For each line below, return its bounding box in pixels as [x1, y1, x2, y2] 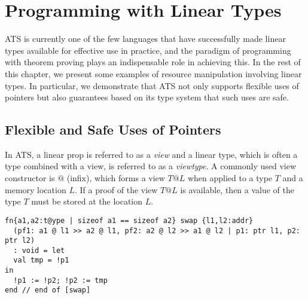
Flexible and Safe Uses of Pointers [5, 120, 221, 139]
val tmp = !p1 [13, 256, 69, 265]
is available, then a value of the [180, 183, 295, 196]
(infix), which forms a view [66, 172, 165, 184]
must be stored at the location [31, 195, 143, 208]
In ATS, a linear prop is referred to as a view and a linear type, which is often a [5, 148, 298, 160]
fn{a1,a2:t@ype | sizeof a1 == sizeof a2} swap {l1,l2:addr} [5, 216, 254, 225]
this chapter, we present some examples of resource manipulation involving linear [5, 67, 302, 80]
